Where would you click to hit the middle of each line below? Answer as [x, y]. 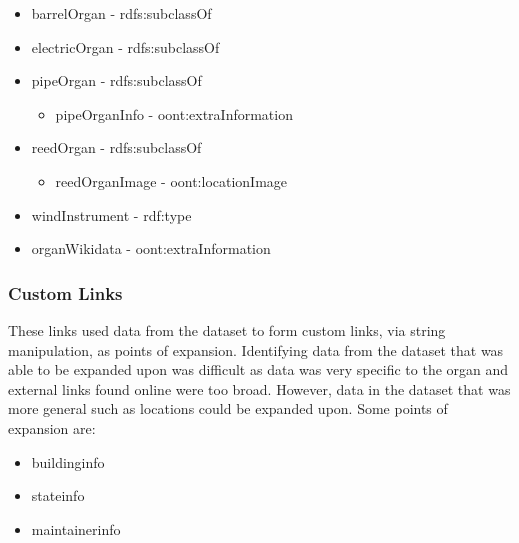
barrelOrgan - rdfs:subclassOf [121, 13]
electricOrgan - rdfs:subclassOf [125, 46]
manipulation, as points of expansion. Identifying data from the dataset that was [256, 349]
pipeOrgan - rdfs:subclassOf [116, 80]
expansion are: [52, 427]
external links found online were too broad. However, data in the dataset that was [259, 388]
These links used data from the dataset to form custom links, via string [227, 329]
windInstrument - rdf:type [111, 214]
